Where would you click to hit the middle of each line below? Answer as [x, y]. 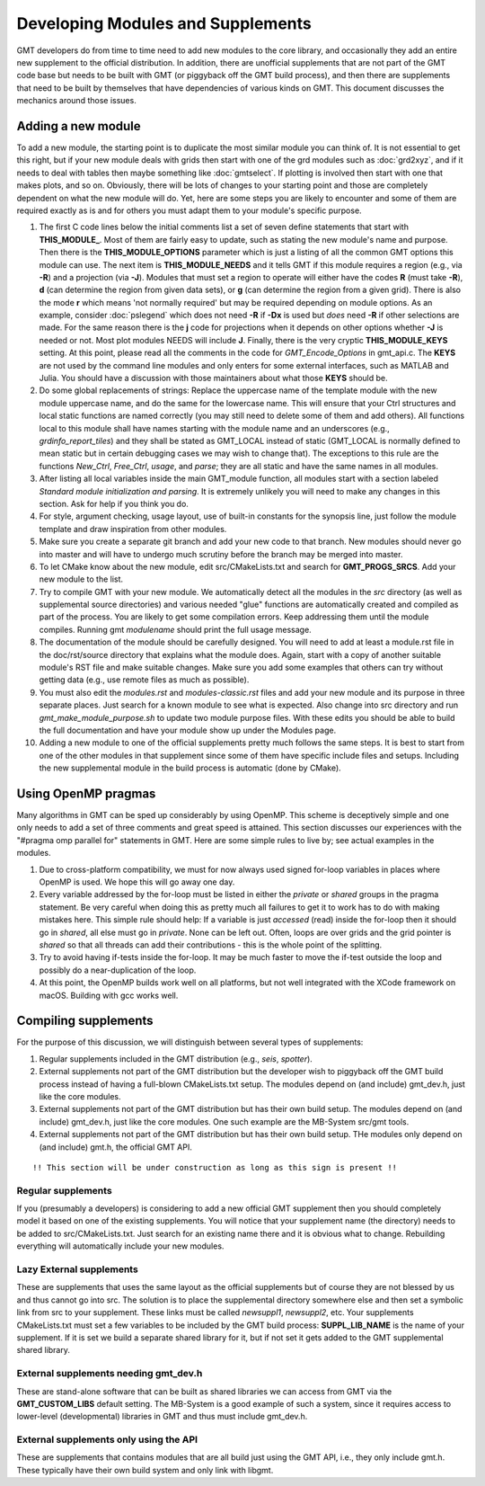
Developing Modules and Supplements [164, 23]
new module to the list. [81, 579]
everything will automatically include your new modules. [120, 1246]
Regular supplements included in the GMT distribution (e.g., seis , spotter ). [176, 1059]
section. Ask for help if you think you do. [114, 503]
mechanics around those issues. [76, 101]
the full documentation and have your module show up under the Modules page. [188, 730]
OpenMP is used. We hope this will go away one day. [137, 882]
